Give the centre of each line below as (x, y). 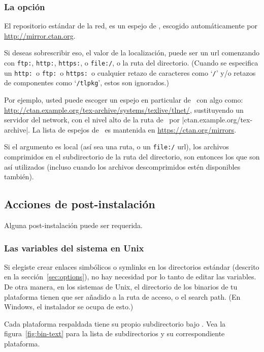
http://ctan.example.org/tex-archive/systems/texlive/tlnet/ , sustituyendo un (124, 109)
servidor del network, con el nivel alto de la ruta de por (92, 120)
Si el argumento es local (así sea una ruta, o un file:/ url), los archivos (117, 147)
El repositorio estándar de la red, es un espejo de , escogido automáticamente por (131, 26)
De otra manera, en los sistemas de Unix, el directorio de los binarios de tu (121, 286)
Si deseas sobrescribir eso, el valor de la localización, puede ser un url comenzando (132, 53)
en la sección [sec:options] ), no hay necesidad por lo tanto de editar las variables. (130, 277)
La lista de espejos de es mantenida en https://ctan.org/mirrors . (134, 129)
